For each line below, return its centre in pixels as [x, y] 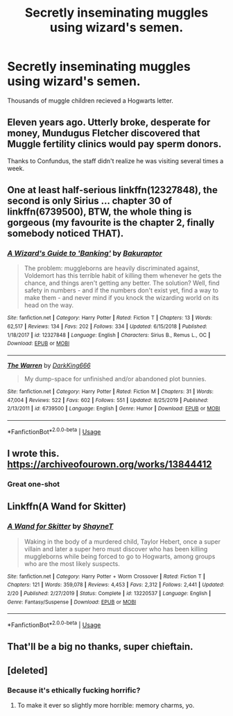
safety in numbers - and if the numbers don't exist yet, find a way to [121, 290]
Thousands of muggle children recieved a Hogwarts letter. [90, 100]
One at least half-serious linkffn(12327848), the [113, 190]
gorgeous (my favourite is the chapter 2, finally [111, 223]
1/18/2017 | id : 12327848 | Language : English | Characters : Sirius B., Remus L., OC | [109, 335]
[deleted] [28, 671]
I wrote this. [33, 454]
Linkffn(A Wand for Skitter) [67, 507]
